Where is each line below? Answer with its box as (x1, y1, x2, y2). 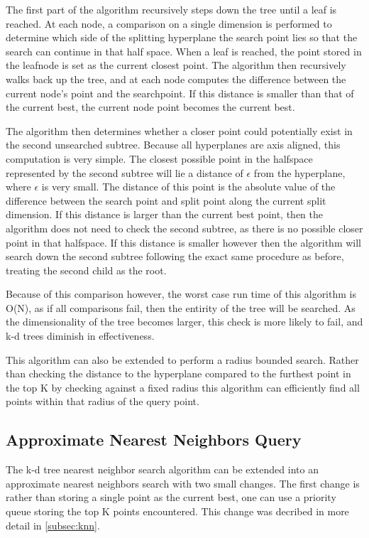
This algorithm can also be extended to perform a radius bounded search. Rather (6, 352, 359, 367)
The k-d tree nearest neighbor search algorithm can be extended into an (6, 462, 319, 477)
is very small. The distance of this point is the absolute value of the (41, 179, 336, 194)
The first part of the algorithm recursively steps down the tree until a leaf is (6, 2, 337, 16)
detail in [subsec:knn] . (6, 517, 100, 532)
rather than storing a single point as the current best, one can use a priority (6, 490, 336, 505)
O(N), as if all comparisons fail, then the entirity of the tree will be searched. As (6, 300, 356, 315)
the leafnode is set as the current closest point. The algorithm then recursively (6, 58, 346, 72)
